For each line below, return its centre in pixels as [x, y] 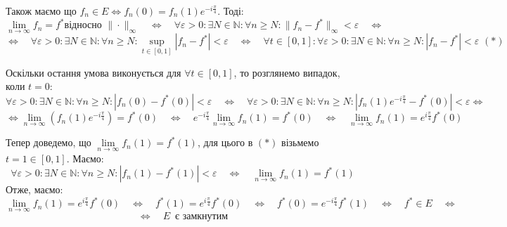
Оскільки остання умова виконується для [94, 72]
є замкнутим [202, 216]
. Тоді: [231, 11]
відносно [83, 26]
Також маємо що [41, 11]
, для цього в [225, 142]
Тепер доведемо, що [49, 142]
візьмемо [300, 142]
